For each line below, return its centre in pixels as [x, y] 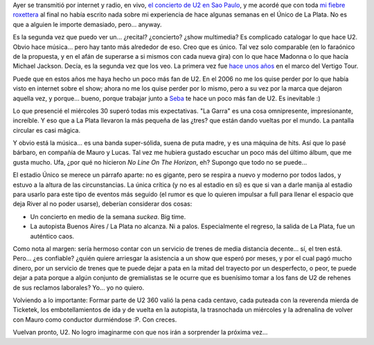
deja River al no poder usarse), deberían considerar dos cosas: [103, 204]
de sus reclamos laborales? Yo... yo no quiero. [79, 288]
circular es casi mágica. [47, 130]
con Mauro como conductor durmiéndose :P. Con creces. [95, 319]
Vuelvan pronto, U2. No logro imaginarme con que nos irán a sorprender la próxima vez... [140, 333]
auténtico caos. [52, 236]
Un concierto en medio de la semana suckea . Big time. [108, 216]
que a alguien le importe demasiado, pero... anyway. [87, 24]
